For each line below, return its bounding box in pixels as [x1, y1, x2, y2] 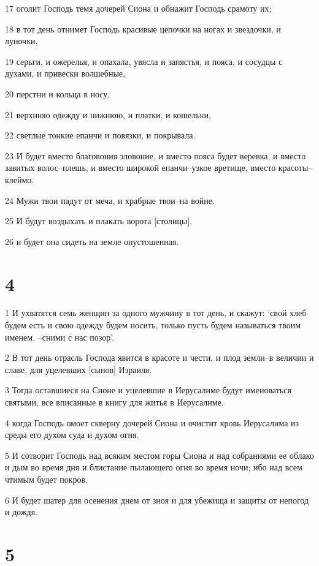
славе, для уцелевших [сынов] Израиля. [5, 363, 152, 375]
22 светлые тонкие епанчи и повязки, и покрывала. [5, 129, 196, 141]
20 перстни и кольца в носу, [5, 87, 110, 100]
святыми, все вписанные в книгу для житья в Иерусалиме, [5, 396, 224, 408]
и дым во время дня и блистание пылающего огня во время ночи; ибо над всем [5, 461, 302, 474]
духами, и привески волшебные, [5, 67, 125, 80]
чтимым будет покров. [5, 472, 88, 485]
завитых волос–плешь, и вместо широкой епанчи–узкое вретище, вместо [5, 161, 276, 174]
